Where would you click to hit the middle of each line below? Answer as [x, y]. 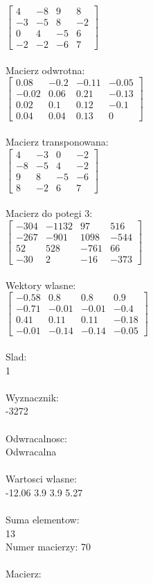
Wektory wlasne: [41, 285]
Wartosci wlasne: [41, 479]
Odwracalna [31, 452]
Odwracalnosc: [36, 438]
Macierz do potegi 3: [49, 213]
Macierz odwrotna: [45, 70]
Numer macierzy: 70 [48, 547]
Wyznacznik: [33, 397]
